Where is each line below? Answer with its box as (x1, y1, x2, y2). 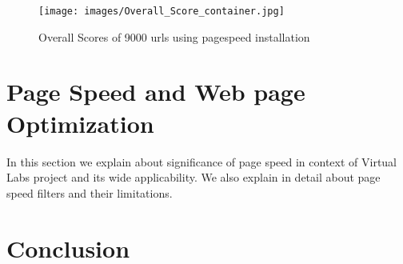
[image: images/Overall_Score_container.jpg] (38, 6, 285, 17)
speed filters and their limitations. (6, 184, 173, 201)
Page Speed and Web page (6, 75, 305, 108)
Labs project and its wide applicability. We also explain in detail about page (6, 169, 381, 186)
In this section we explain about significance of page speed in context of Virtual (6, 153, 397, 170)
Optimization (6, 106, 154, 139)
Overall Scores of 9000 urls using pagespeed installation (38, 28, 310, 45)
